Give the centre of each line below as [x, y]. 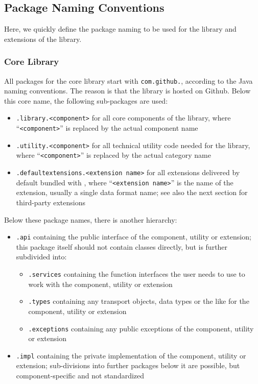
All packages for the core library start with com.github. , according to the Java [128, 80]
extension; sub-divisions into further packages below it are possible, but [128, 365]
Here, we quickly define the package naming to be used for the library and [120, 29]
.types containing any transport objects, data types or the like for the [139, 301]
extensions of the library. [43, 39]
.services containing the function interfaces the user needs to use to [137, 274]
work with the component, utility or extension [100, 284]
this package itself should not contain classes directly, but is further [122, 246]
